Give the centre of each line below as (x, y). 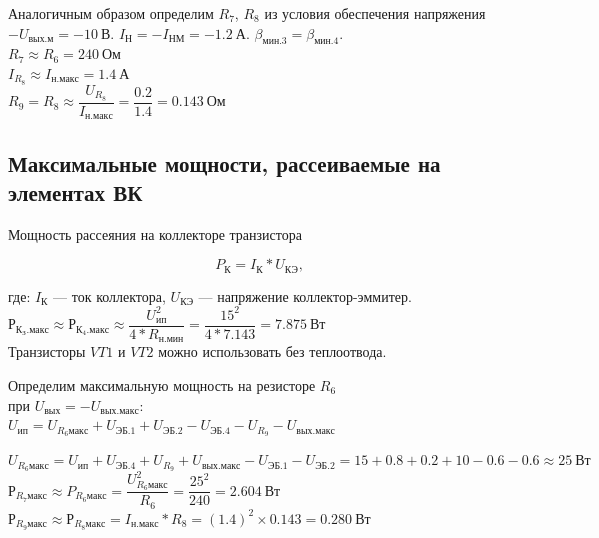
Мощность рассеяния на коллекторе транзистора (155, 233)
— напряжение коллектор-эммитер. (305, 295)
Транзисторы (47, 351)
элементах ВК (75, 191)
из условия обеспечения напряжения (375, 13)
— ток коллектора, (109, 295)
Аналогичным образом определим (111, 13)
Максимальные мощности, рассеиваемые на (224, 162)
